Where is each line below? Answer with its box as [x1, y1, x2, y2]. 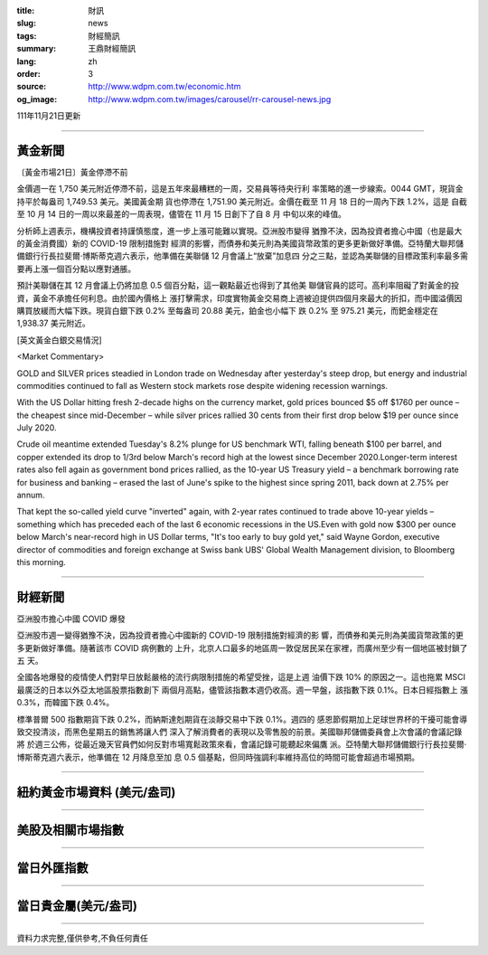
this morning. [16, 556, 67, 567]
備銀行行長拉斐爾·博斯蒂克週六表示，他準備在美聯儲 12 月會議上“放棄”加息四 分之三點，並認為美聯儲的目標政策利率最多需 [16, 251, 469, 261]
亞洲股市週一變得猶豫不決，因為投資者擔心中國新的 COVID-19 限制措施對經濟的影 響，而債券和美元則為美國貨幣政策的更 [16, 629, 465, 641]
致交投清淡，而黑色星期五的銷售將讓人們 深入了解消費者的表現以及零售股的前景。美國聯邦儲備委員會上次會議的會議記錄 [16, 726, 463, 737]
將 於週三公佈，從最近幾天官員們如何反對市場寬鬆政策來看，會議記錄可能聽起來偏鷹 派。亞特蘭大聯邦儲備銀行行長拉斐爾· [16, 739, 467, 750]
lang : [16, 55, 37, 67]
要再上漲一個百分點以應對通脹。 [16, 263, 136, 274]
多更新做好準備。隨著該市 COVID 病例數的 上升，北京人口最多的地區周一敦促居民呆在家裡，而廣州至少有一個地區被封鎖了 [16, 642, 468, 653]
